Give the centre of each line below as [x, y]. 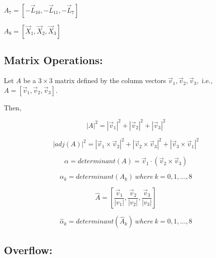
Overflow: [28, 249]
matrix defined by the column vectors [110, 80]
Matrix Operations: [54, 60]
